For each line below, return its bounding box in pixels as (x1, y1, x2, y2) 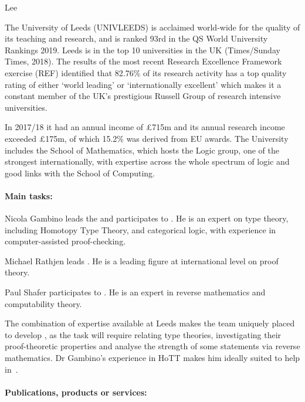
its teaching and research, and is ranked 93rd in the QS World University (5, 32, 268, 45)
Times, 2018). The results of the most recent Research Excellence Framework (5, 55, 282, 67)
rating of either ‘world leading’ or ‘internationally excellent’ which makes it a (5, 78, 282, 90)
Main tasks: (5, 189, 53, 202)
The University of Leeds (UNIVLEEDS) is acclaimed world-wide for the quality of (5, 21, 300, 33)
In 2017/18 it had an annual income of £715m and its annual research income (5, 121, 285, 133)
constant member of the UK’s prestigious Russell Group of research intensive (5, 90, 281, 102)
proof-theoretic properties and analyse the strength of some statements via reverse (5, 340, 300, 352)
